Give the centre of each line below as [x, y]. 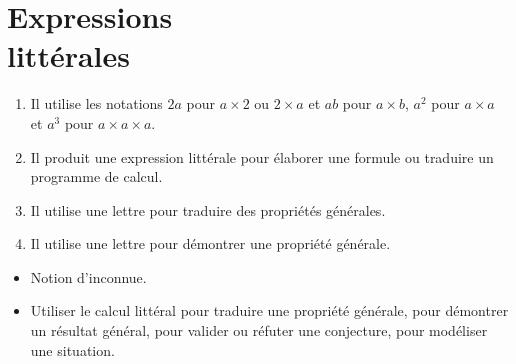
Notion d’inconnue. [88, 276]
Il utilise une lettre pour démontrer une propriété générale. [210, 243]
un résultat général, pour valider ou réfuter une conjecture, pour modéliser [259, 330]
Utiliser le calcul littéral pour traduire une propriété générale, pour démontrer [269, 310]
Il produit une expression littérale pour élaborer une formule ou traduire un [262, 156]
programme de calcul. [96, 176]
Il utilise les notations [96, 103]
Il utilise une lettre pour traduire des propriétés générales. [208, 209]
